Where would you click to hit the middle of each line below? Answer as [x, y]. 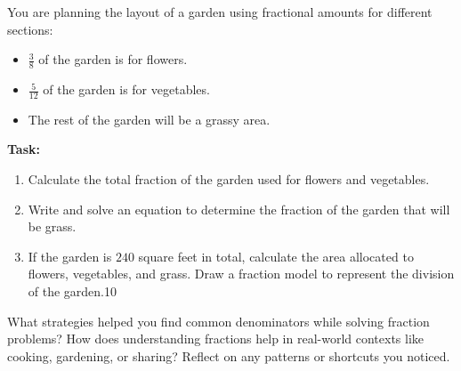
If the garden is [70, 256]
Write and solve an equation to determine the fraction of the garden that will [239, 209]
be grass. [52, 226]
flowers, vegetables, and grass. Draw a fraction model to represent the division [241, 274]
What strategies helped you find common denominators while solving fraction [218, 321]
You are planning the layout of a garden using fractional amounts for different [220, 12]
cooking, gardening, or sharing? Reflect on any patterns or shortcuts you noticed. [229, 355]
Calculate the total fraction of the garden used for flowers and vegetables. [229, 179]
